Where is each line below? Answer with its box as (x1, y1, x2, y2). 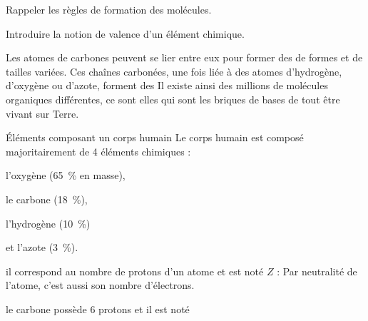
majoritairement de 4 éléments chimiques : (6, 143, 191, 158)
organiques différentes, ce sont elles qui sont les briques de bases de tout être (6, 91, 340, 106)
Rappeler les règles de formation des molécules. (6, 2, 212, 16)
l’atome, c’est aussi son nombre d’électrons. (6, 277, 195, 292)
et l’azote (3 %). (6, 240, 78, 255)
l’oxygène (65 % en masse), (6, 168, 126, 183)
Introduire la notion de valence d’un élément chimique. (6, 26, 245, 41)
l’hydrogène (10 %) (6, 215, 91, 230)
